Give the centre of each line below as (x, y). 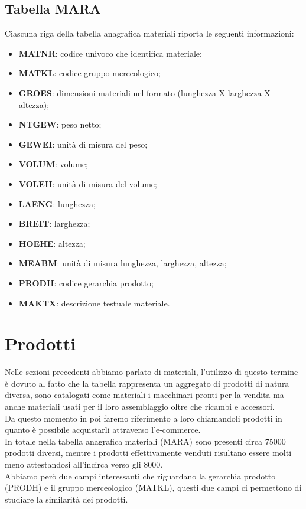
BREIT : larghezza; (54, 223)
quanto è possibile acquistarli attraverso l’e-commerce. (103, 430)
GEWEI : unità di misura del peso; (83, 144)
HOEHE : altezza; (52, 243)
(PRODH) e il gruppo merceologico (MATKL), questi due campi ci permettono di (153, 487)
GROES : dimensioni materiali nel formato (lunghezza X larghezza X (144, 92)
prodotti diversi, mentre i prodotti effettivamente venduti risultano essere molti (148, 453)
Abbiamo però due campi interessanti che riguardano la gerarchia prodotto (140, 476)
